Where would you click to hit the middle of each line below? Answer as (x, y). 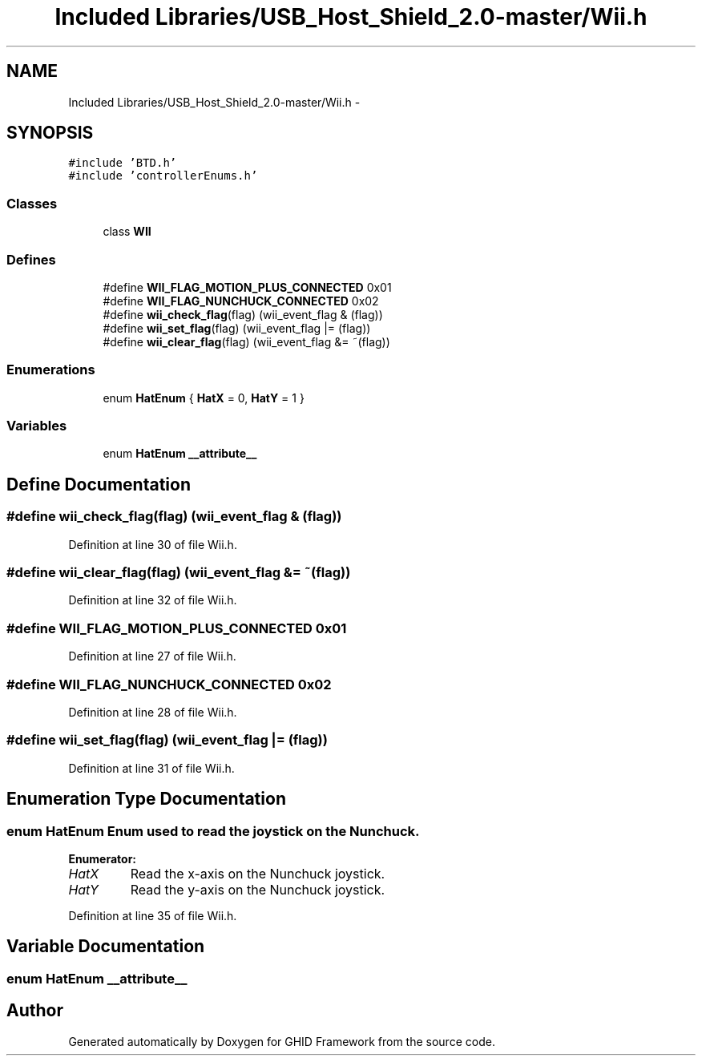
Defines (31, 259)
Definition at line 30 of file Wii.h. (153, 544)
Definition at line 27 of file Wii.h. (152, 656)
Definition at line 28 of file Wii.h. (153, 712)
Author (35, 1011)
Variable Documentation (106, 947)
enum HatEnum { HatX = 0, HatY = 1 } (204, 398)
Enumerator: (103, 858)
